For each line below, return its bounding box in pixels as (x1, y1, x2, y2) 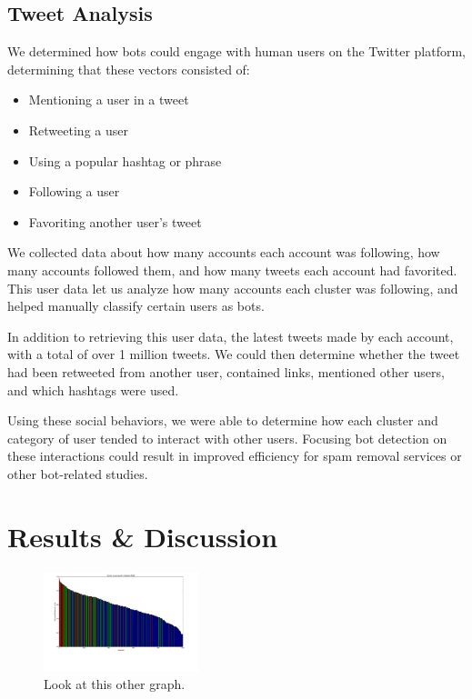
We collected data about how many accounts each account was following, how (7, 243, 440, 262)
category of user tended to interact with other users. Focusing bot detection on (7, 428, 447, 447)
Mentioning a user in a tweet (28, 90, 189, 109)
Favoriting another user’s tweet (28, 212, 202, 231)
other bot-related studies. (7, 464, 148, 483)
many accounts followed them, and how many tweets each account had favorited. (7, 260, 457, 279)
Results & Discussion (7, 517, 278, 554)
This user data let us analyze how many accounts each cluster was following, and (7, 278, 458, 297)
